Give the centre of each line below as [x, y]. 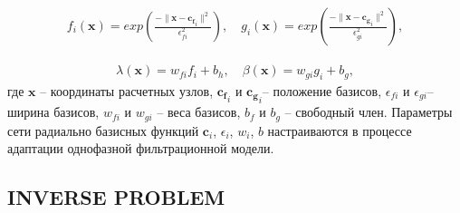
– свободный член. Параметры [369, 112]
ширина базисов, [53, 112]
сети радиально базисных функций [103, 130]
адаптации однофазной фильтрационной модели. [141, 148]
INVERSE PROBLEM [116, 197]
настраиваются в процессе [340, 130]
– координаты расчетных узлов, [127, 90]
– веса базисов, [199, 112]
